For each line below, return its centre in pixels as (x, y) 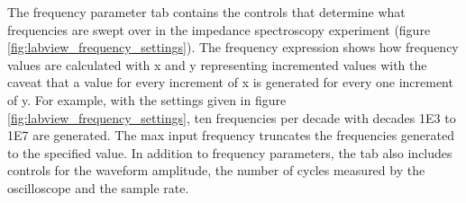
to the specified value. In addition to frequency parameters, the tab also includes (230, 152)
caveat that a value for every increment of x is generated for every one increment (230, 82)
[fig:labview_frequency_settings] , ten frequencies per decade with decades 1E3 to (232, 117)
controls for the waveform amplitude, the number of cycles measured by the (216, 170)
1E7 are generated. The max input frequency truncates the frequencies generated (231, 135)
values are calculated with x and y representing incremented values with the (217, 64)
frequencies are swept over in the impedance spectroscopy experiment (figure (219, 29)
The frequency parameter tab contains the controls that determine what (206, 12)
